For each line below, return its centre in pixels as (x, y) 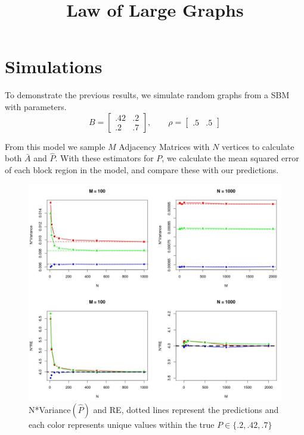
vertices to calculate (258, 146)
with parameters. (36, 106)
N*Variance (50, 410)
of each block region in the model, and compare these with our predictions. (142, 169)
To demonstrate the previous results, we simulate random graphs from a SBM (147, 95)
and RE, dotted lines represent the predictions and (186, 410)
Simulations (54, 66)
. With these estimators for (104, 158)
